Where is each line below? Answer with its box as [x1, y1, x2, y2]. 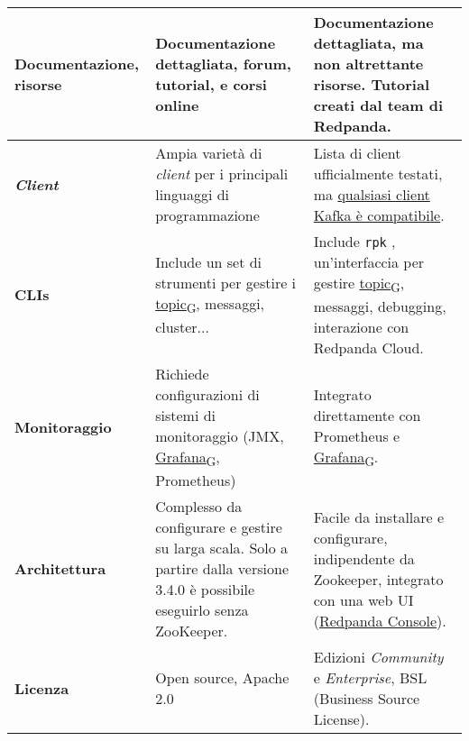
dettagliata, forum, [155, 53, 291, 74]
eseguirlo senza [155, 599, 249, 621]
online [155, 95, 199, 115]
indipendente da [313, 547, 415, 569]
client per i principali [155, 163, 289, 184]
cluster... [155, 316, 209, 338]
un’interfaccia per [313, 252, 425, 272]
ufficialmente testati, [313, 163, 443, 184]
